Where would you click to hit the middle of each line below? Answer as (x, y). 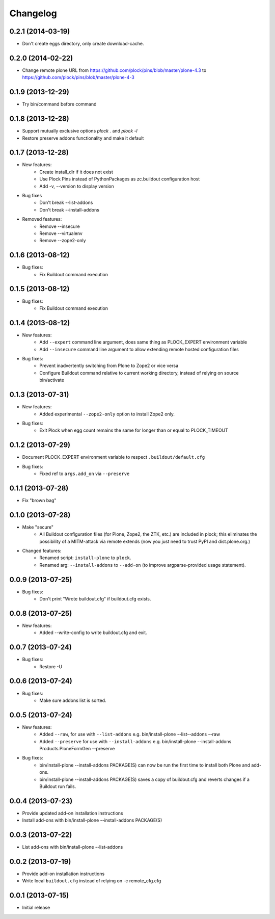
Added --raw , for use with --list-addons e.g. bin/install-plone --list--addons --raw (130, 734)
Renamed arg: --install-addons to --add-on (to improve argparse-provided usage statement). (143, 565)
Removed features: (42, 219)
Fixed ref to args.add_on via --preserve (85, 474)
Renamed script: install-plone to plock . (85, 558)
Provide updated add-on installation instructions (73, 813)
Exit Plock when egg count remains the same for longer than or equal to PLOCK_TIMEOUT (134, 430)
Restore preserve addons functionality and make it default (83, 138)
